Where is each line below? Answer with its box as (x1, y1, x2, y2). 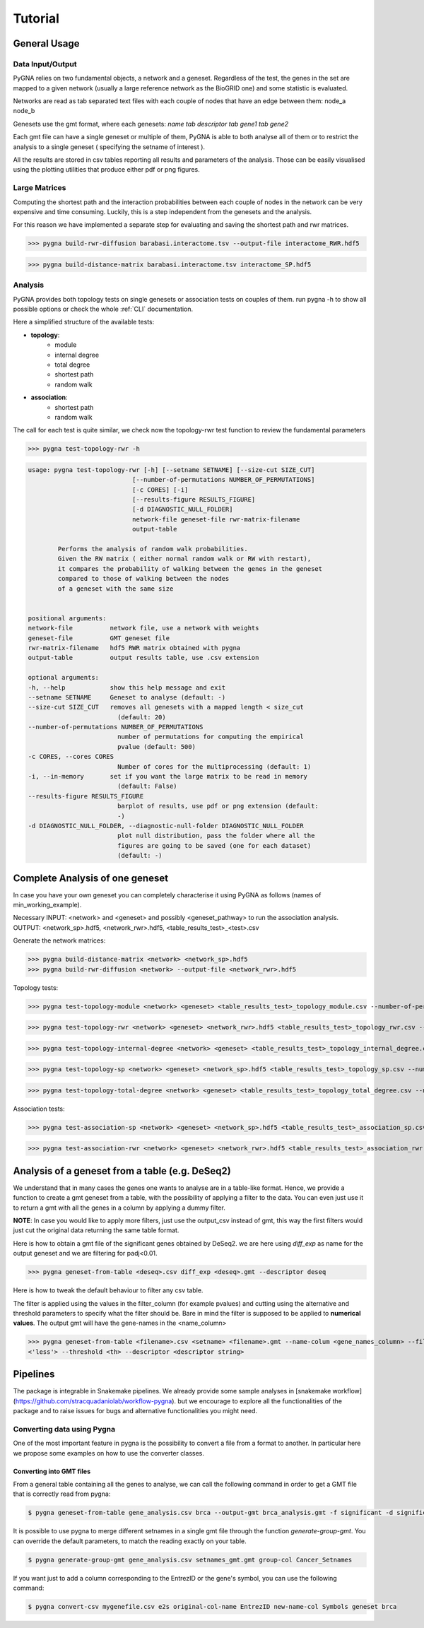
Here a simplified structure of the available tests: (13, 318, 155, 326)
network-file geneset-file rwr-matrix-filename (131, 515, 300, 523)
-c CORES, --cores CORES (28, 753, 114, 761)
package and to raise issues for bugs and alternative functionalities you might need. (13, 1407, 258, 1415)
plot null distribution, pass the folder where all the (117, 832, 315, 840)
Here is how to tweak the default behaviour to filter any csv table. (13, 1286, 204, 1294)
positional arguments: (28, 614, 107, 622)
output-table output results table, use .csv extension (28, 654, 259, 662)
